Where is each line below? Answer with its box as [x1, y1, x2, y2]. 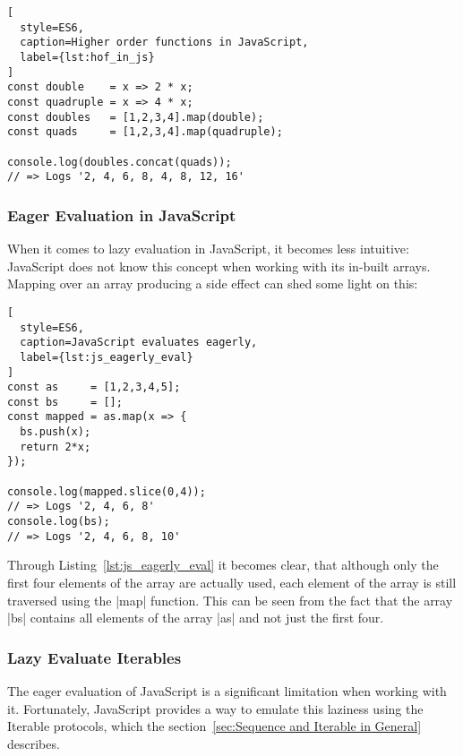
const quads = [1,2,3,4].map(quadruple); [7, 125, 283, 139]
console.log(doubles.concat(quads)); [7, 155, 232, 168]
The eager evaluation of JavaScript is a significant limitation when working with [7, 681, 447, 700]
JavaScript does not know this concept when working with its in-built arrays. [7, 256, 431, 275]
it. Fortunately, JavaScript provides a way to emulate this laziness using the [7, 699, 424, 717]
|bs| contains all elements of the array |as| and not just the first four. [7, 608, 384, 627]
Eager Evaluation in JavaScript [7, 203, 236, 226]
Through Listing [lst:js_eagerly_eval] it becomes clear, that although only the [7, 555, 439, 574]
